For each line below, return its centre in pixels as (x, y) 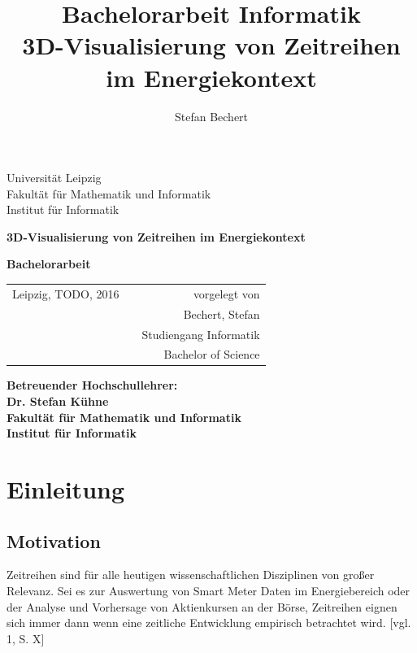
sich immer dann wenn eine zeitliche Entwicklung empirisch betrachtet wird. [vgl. (209, 623)
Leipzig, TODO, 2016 (66, 293)
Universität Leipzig (54, 178)
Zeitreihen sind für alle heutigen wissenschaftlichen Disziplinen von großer (191, 575)
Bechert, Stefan (222, 313)
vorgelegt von (226, 293)
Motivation (54, 540)
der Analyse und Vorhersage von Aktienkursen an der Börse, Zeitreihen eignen (202, 606)
